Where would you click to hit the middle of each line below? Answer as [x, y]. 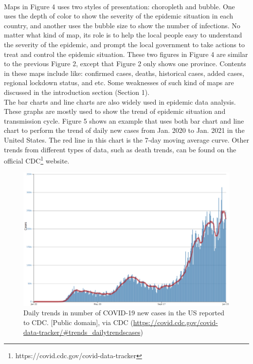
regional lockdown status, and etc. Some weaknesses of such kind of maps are [119, 82]
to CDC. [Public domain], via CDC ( [78, 322]
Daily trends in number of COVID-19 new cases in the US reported [124, 313]
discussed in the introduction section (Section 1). [77, 92]
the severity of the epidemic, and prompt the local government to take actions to [124, 44]
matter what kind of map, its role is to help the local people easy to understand [123, 35]
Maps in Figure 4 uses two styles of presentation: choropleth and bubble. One [119, 6]
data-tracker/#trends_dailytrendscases [82, 332]
